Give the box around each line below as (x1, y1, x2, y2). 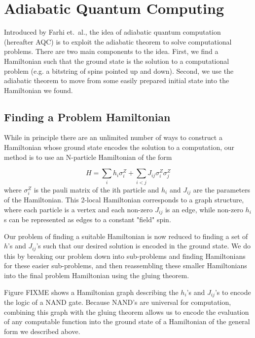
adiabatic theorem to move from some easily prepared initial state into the (4, 75, 229, 86)
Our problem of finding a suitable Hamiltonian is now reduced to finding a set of (4, 231, 248, 241)
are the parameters (193, 184, 251, 194)
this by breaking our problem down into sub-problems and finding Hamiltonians (4, 250, 246, 261)
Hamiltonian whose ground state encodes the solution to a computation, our (4, 142, 235, 152)
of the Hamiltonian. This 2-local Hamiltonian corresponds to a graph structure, (4, 194, 244, 205)
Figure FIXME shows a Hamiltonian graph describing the (4, 287, 179, 297)
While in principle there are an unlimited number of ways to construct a (4, 132, 222, 143)
